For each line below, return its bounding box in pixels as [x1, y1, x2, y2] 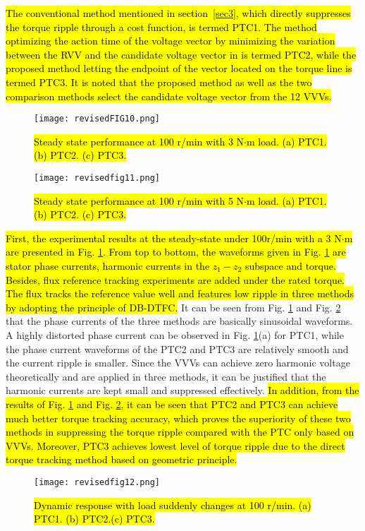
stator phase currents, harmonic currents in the [6, 258, 210, 273]
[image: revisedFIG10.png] [34, 114, 160, 124]
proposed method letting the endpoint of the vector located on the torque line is [6, 61, 352, 76]
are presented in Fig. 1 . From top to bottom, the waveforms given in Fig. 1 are [6, 244, 346, 259]
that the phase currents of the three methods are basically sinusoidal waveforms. [6, 314, 353, 328]
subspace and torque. [245, 258, 336, 273]
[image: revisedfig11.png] [34, 173, 160, 183]
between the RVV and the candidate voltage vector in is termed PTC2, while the [6, 47, 357, 61]
